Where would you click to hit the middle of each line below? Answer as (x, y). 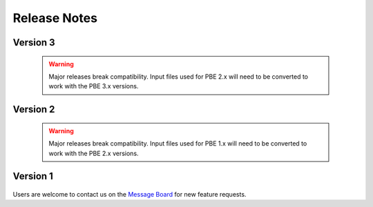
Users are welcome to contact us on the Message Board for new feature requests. (130, 194)
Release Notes (55, 18)
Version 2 (34, 109)
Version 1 (33, 176)
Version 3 (34, 42)
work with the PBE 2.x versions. (94, 153)
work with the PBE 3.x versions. (94, 86)
